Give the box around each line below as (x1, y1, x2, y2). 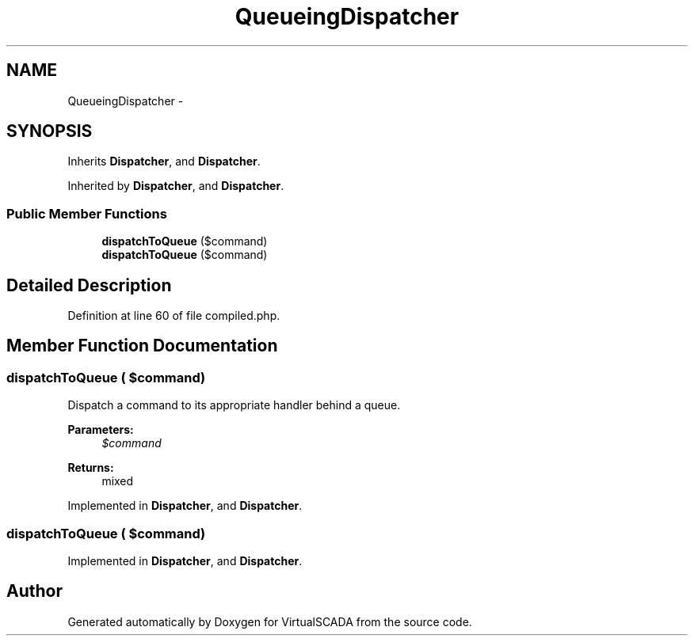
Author (6, 581, 63, 602)
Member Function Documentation (6, 336, 278, 356)
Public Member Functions (6, 205, 167, 222)
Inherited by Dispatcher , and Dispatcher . (67, 179, 284, 193)
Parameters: (67, 423, 134, 437)
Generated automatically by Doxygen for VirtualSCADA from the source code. (67, 614, 472, 629)
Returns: (67, 461, 114, 475)
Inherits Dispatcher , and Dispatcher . (67, 154, 261, 169)
